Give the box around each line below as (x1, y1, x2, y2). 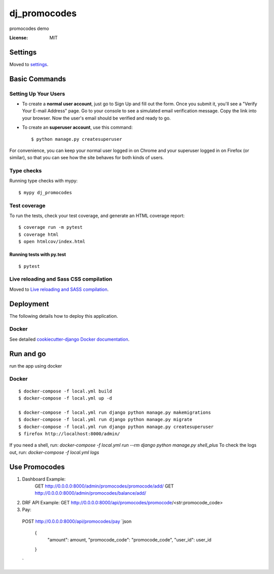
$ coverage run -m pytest (18, 224, 83, 230)
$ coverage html (18, 231, 59, 237)
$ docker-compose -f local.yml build (18, 388, 113, 394)
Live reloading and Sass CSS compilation (9, 276, 113, 283)
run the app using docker (9, 362, 62, 369)
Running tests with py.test (9, 252, 66, 258)
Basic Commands (9, 74, 66, 83)
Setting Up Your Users (9, 90, 65, 97)
